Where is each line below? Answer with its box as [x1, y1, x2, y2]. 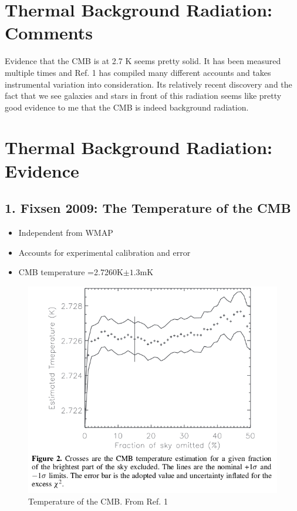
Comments [5, 21, 93, 45]
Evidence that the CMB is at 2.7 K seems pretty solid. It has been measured [5, 55, 281, 67]
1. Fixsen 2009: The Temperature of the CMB [5, 199, 291, 217]
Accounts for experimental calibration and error [18, 246, 191, 258]
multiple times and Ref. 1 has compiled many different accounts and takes [5, 66, 271, 78]
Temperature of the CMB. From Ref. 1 [28, 495, 168, 507]
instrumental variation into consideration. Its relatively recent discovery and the [5, 78, 292, 90]
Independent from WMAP [18, 226, 113, 239]
